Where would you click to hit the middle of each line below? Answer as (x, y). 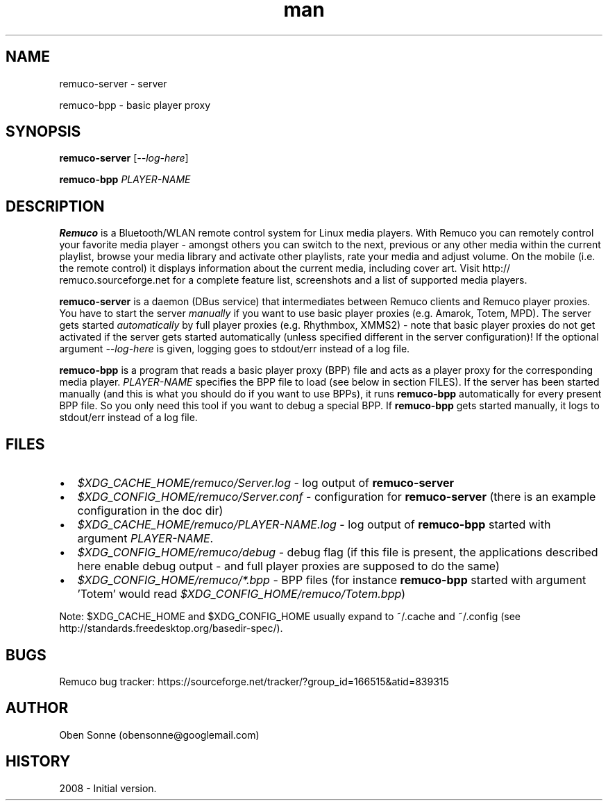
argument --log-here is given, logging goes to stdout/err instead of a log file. (235, 349)
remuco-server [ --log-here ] (124, 158)
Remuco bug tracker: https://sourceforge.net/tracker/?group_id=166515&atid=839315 (254, 681)
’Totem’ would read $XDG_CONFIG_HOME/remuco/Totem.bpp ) (242, 594)
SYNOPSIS (43, 132)
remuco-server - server (113, 83)
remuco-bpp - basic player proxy (135, 105)
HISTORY (38, 762)
